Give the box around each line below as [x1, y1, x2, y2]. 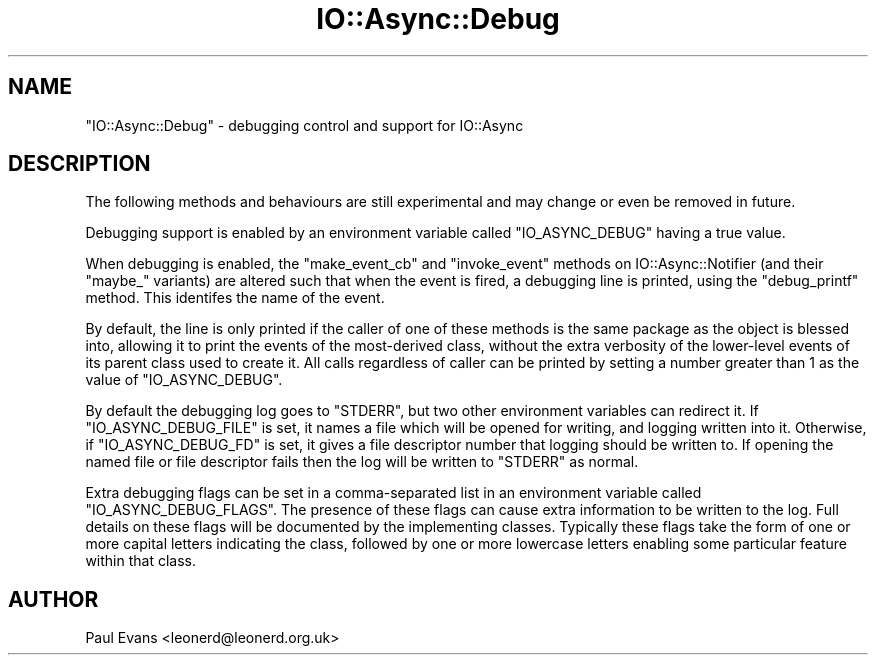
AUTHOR [8, 586, 99, 612]
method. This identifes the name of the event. [85, 289, 385, 307]
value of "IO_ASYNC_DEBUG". [85, 371, 283, 389]
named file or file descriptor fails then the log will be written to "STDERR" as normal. [85, 453, 639, 471]
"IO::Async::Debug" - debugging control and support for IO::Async [85, 116, 524, 134]
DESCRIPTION [8, 151, 151, 177]
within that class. [85, 552, 196, 570]
